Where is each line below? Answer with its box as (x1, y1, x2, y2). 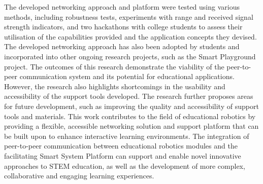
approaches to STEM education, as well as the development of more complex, (4, 160, 245, 171)
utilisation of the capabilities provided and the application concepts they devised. (4, 31, 257, 42)
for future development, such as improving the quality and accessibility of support (4, 100, 259, 111)
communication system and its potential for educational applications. (19, 71, 235, 82)
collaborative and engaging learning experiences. (4, 170, 154, 181)
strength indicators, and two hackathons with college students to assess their (4, 21, 243, 32)
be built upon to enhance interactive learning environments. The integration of (4, 130, 249, 141)
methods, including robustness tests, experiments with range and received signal (4, 11, 253, 22)
